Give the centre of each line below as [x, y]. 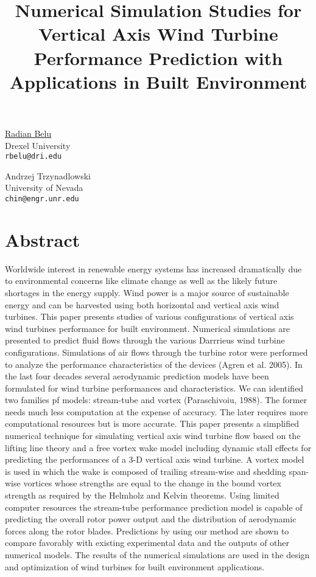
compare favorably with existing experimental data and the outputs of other [147, 543]
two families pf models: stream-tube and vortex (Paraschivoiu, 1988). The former [156, 400]
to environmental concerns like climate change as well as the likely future [141, 281]
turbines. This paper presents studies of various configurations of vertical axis [149, 316]
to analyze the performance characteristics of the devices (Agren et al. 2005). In [154, 364]
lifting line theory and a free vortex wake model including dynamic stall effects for [158, 447]
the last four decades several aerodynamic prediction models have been [137, 376]
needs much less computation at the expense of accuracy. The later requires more [156, 411]
